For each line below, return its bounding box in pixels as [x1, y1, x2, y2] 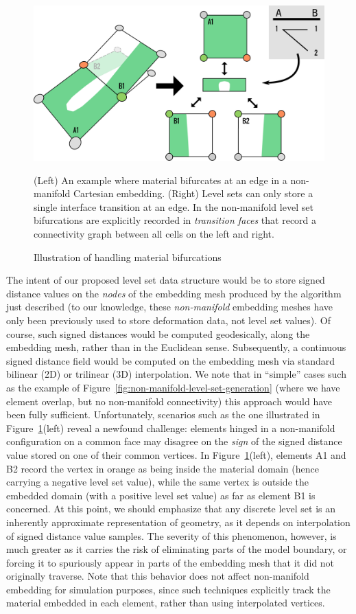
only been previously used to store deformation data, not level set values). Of [6, 313, 331, 328]
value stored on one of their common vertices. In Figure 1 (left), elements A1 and [6, 447, 346, 462]
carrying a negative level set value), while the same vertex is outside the [6, 475, 309, 489]
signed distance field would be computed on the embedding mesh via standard [6, 353, 335, 367]
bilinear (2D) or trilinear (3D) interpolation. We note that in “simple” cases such [6, 367, 346, 381]
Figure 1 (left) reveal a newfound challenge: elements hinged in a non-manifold [6, 420, 335, 435]
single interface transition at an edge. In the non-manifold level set [34, 199, 313, 214]
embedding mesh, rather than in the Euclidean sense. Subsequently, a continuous [6, 340, 346, 354]
